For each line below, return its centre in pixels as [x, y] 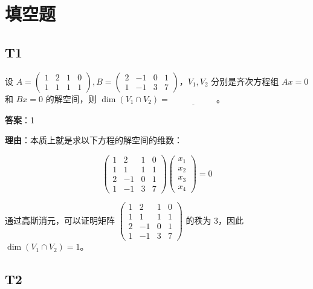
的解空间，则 [71, 98]
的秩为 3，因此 [215, 220]
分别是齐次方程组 [245, 81]
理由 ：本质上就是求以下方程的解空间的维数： [94, 140]
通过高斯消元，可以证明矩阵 [60, 220]
